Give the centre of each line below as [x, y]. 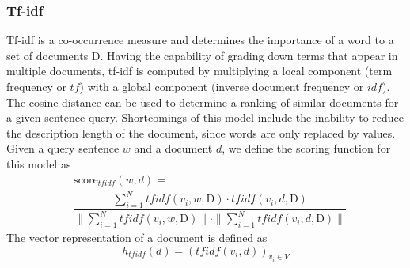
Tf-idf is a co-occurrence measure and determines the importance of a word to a [200, 40]
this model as [39, 163]
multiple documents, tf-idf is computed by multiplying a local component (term [199, 71]
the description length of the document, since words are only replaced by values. [201, 132]
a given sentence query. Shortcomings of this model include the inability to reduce [205, 117]
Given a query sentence [63, 148]
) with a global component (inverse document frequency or [222, 86]
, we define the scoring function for [306, 148]
